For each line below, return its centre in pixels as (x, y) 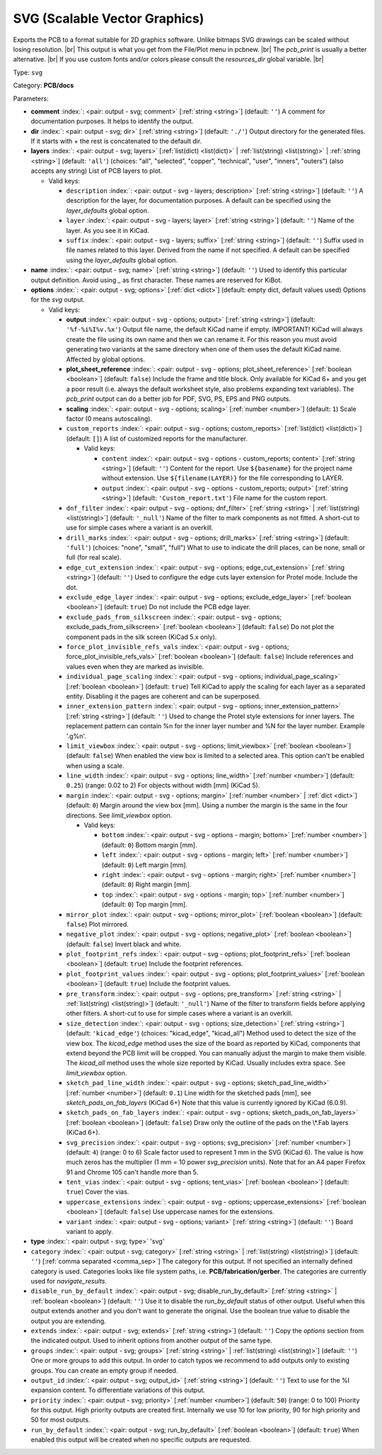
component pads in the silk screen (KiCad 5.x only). (141, 637)
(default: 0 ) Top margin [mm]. (144, 905)
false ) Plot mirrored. (97, 924)
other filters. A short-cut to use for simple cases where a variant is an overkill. (179, 1014)
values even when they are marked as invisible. (135, 667)
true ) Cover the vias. (98, 1192)
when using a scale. (95, 766)
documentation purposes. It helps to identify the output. (112, 121)
